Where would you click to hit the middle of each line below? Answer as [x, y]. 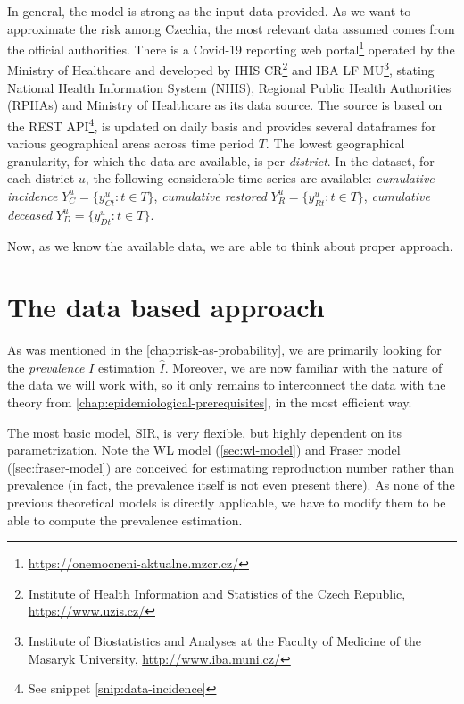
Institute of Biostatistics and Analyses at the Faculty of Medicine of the [225, 640]
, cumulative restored [210, 195]
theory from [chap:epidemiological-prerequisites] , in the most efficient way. [210, 402]
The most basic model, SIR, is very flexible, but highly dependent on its [204, 432]
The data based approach [166, 307]
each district [41, 178]
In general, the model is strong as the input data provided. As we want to [209, 11]
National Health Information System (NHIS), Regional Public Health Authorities [229, 87]
